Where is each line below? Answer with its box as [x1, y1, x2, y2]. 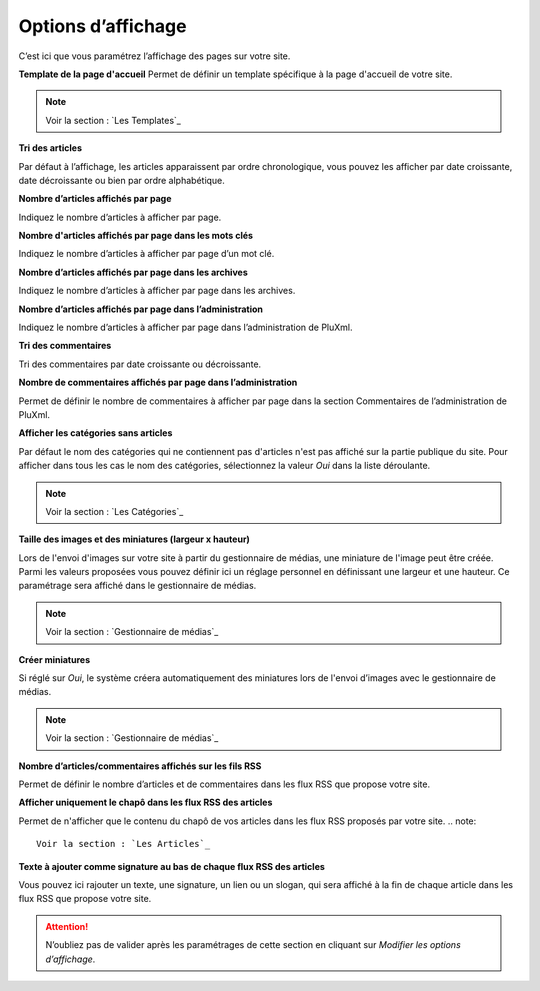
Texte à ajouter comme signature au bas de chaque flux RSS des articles [18, 860, 325, 872]
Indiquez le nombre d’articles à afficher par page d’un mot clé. [18, 248, 275, 260]
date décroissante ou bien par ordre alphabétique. [18, 174, 225, 186]
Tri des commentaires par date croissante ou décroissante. [18, 358, 262, 370]
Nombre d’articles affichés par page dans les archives [18, 266, 249, 278]
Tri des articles [18, 142, 82, 154]
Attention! [45, 920, 89, 932]
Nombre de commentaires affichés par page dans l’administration [18, 376, 298, 389]
